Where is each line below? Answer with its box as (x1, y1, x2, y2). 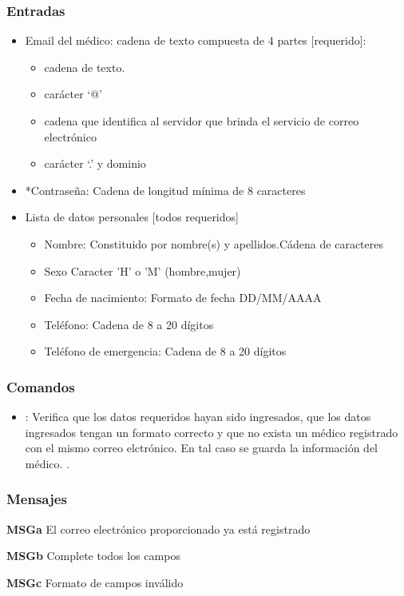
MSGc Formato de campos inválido (6, 574, 184, 590)
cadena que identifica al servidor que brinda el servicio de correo (44, 113, 359, 129)
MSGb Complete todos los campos (6, 547, 180, 564)
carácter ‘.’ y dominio (44, 155, 146, 172)
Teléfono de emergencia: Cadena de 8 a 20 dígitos (44, 343, 287, 360)
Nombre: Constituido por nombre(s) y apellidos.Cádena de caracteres (44, 235, 383, 252)
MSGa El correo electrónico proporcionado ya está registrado (6, 520, 311, 537)
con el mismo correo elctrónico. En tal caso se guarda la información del (25, 439, 378, 456)
